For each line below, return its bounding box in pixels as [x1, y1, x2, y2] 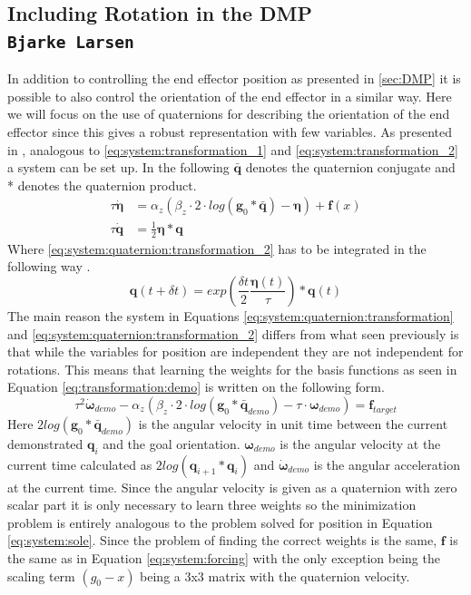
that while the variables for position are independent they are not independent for [7, 342, 464, 361]
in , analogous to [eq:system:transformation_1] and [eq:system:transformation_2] [7, 140, 458, 159]
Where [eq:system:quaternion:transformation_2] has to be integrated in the [7, 239, 427, 258]
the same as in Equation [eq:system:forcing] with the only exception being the [7, 549, 440, 568]
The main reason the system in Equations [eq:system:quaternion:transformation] [7, 306, 454, 325]
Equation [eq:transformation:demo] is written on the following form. [7, 377, 385, 396]
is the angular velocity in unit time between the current [138, 414, 448, 433]
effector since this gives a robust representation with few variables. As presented [7, 122, 453, 141]
